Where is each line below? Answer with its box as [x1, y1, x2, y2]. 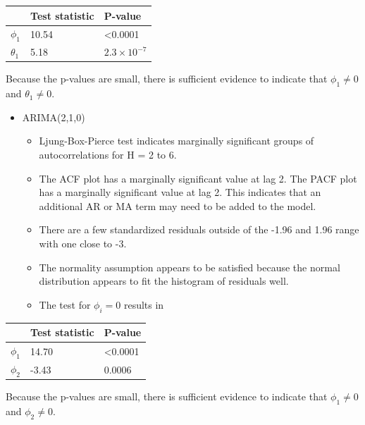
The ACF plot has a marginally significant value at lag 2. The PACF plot [39, 171, 357, 185]
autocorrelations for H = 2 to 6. [39, 147, 177, 162]
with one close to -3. [39, 236, 127, 251]
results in [123, 297, 164, 312]
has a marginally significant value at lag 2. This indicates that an [39, 185, 321, 199]
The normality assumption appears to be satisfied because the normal [39, 259, 340, 274]
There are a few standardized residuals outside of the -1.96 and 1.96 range [39, 222, 359, 237]
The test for [39, 297, 91, 312]
